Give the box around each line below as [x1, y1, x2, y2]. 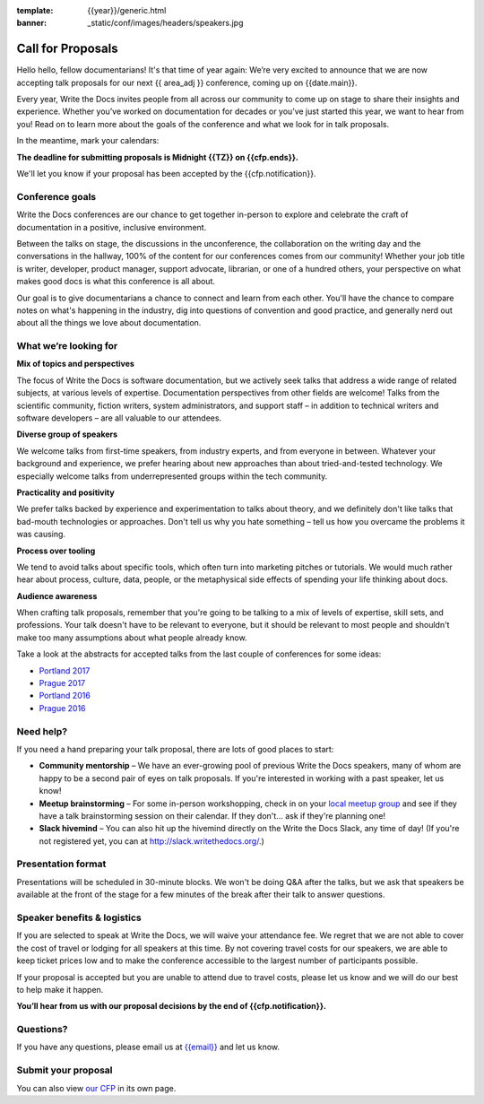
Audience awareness [16, 590, 98, 601]
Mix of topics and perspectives [16, 359, 134, 369]
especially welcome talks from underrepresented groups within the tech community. [16, 471, 328, 482]
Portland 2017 [39, 665, 91, 676]
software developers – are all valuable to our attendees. [16, 413, 222, 423]
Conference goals [16, 190, 97, 203]
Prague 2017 [39, 678, 86, 689]
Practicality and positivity [16, 487, 116, 498]
